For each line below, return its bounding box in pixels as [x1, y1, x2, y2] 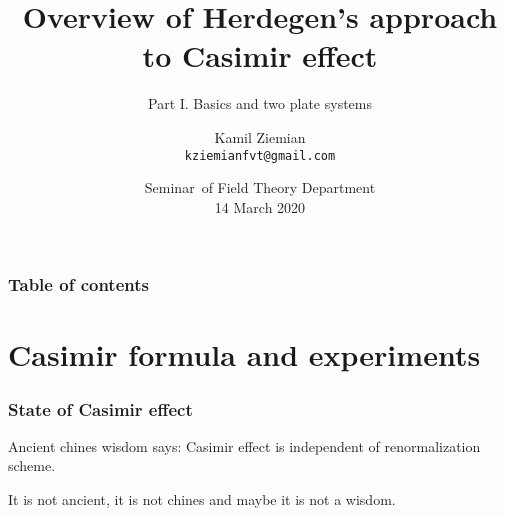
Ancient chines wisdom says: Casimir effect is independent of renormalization [8, 435, 481, 456]
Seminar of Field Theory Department [144, 177, 376, 198]
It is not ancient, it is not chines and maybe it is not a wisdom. [8, 489, 396, 510]
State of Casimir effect [8, 396, 193, 421]
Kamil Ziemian [214, 126, 306, 147]
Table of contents [8, 272, 149, 297]
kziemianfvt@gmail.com [184, 148, 336, 163]
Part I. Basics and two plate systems [148, 93, 372, 114]
